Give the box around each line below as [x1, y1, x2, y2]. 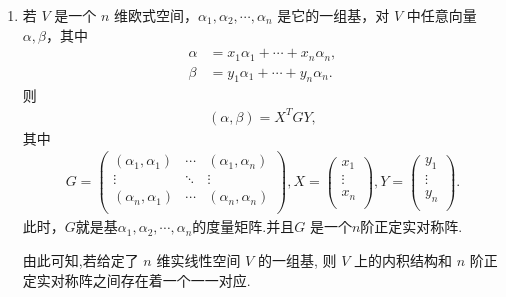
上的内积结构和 [353, 250, 452, 271]
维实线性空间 [156, 250, 241, 271]
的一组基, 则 [257, 250, 337, 271]
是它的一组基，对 [277, 5, 390, 25]
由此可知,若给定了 [22, 250, 139, 271]
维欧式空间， [114, 5, 199, 25]
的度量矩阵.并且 [192, 216, 295, 237]
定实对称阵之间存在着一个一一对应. [22, 269, 251, 290]
